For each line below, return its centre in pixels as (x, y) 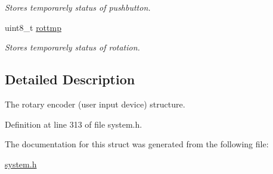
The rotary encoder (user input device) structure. (95, 104)
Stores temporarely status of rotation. (72, 47)
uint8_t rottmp (33, 27)
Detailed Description (70, 79)
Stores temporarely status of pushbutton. (78, 7)
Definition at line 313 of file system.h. (74, 124)
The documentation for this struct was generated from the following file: (137, 144)
